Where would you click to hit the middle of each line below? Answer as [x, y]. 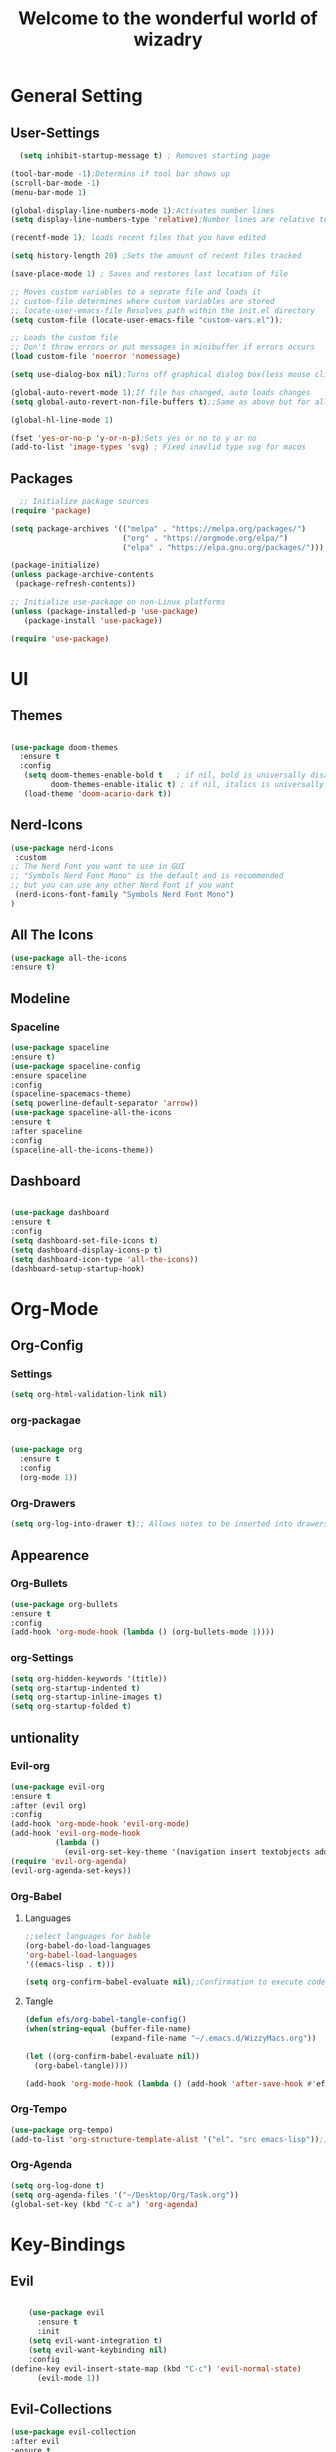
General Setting [76, 96]
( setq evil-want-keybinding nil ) [98, 2350]
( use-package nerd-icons [62, 848]
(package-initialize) [55, 565]
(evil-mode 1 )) [68, 2378]
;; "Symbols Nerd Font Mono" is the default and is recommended [147, 876]
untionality [45, 1737]
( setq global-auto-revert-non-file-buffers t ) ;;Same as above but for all [169, 402]
